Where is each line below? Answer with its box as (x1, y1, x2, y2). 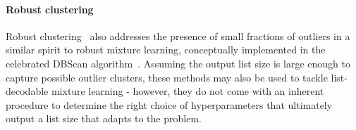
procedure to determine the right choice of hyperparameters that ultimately (6, 97, 333, 112)
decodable (6, 84, 49, 98)
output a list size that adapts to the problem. (6, 111, 202, 126)
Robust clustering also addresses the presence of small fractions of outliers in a (6, 28, 350, 43)
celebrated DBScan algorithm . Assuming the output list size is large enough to (6, 56, 350, 70)
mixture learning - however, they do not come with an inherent (51, 84, 324, 98)
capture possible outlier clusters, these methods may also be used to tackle (6, 70, 328, 84)
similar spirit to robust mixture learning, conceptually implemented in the (6, 42, 326, 57)
